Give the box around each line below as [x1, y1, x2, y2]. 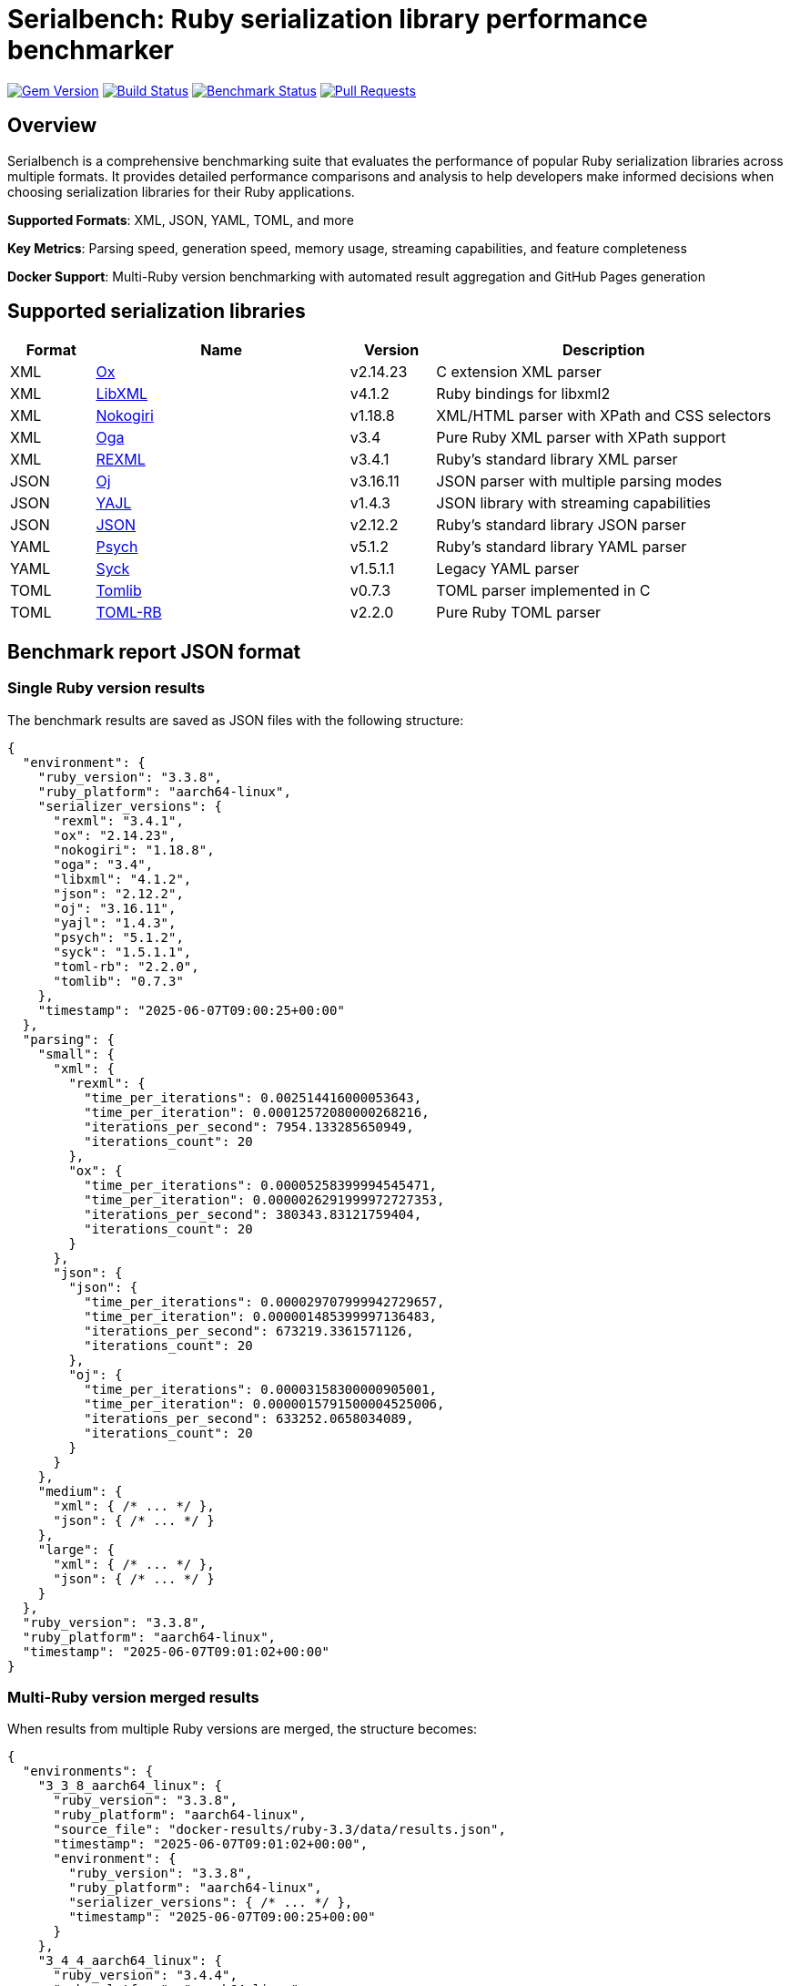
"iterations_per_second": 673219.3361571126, [84, 1323, 414, 1338]
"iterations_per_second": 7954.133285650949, [84, 1119, 414, 1134]
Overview [7, 114, 97, 138]
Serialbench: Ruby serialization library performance [7, 4, 648, 35]
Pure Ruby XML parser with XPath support [436, 428, 726, 447]
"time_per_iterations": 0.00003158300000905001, [84, 1381, 438, 1397]
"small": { [37, 1046, 116, 1061]
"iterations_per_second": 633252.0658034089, [84, 1410, 414, 1426]
